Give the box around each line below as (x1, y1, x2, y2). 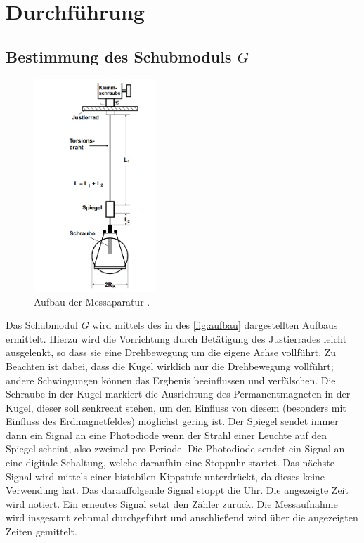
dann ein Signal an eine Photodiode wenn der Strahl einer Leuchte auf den (6, 427, 327, 442)
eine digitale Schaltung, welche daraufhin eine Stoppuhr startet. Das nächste (6, 455, 335, 470)
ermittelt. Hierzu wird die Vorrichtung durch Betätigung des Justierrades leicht (6, 331, 347, 346)
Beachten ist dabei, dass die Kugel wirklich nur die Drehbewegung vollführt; (6, 358, 334, 373)
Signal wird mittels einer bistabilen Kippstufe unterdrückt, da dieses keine (6, 469, 325, 483)
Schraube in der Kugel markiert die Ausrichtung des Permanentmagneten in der (6, 386, 351, 401)
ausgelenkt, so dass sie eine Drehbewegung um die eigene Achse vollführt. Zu (6, 345, 337, 360)
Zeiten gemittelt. (6, 524, 77, 539)
